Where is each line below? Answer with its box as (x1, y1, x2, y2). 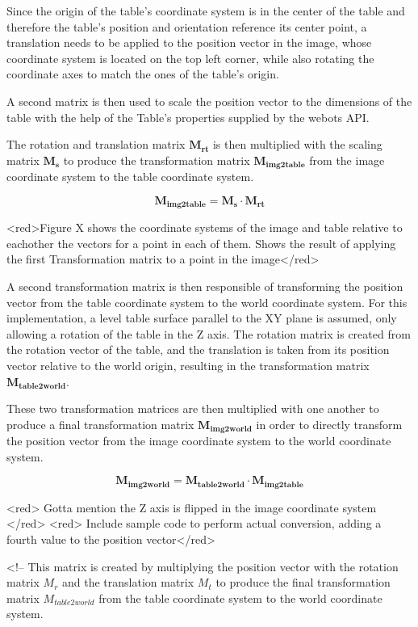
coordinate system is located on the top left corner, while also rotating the (6, 49, 374, 66)
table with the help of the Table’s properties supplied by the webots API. (6, 108, 370, 125)
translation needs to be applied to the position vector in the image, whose (6, 34, 372, 51)
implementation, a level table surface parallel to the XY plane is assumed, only (6, 309, 397, 326)
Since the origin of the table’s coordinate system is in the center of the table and (6, 2, 405, 19)
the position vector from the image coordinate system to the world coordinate (6, 432, 391, 449)
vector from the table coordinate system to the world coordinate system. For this (6, 293, 408, 310)
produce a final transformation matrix (6, 415, 194, 432)
